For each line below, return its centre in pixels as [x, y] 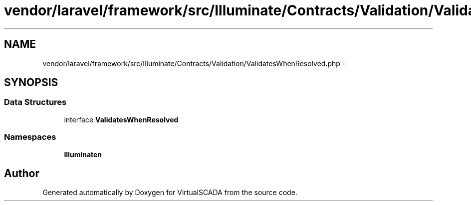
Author [22, 173]
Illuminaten [83, 154]
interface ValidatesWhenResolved [121, 119]
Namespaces [30, 137]
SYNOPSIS [31, 83]
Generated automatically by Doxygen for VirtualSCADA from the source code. [170, 193]
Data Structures [35, 102]
